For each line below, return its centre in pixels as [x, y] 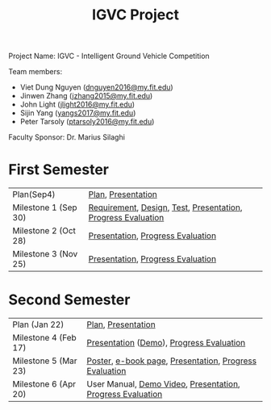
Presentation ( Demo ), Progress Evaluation [166, 343]
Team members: [35, 72]
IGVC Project [135, 15]
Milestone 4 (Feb [44, 338]
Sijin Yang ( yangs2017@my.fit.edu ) [78, 113]
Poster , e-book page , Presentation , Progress [171, 361]
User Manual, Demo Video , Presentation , [163, 384]
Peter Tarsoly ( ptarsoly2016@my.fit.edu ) [87, 122]
